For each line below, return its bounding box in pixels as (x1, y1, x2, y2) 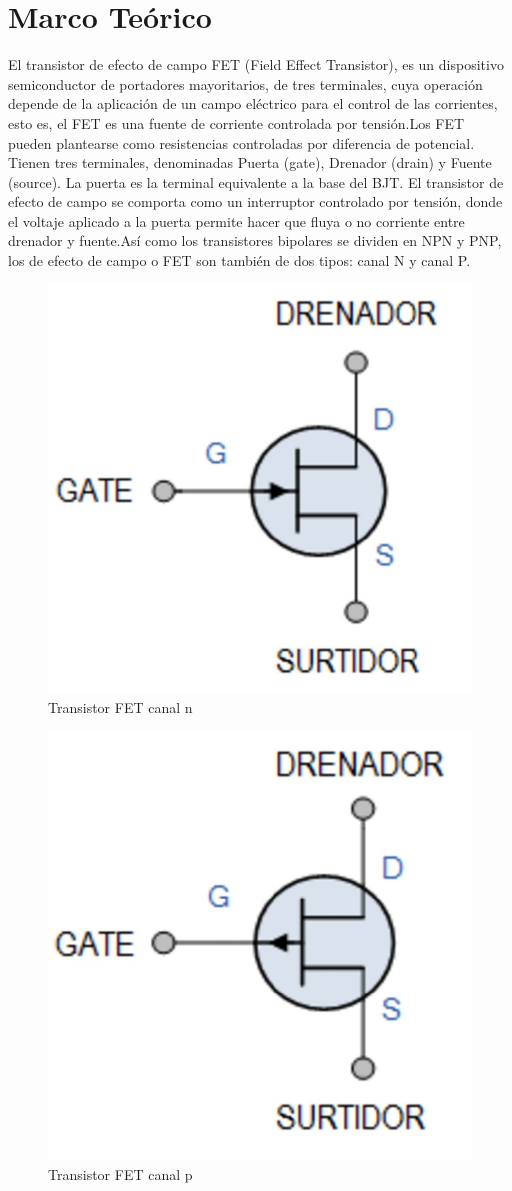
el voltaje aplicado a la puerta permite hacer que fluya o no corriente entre (8, 210, 465, 231)
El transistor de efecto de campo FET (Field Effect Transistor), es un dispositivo (8, 54, 504, 75)
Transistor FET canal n (48, 697, 193, 718)
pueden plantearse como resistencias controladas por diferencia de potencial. (8, 132, 475, 153)
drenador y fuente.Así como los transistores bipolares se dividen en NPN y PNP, (8, 230, 502, 251)
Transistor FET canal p (48, 1163, 193, 1184)
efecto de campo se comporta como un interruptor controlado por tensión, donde (8, 191, 503, 212)
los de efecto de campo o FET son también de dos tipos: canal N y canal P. (8, 250, 471, 271)
